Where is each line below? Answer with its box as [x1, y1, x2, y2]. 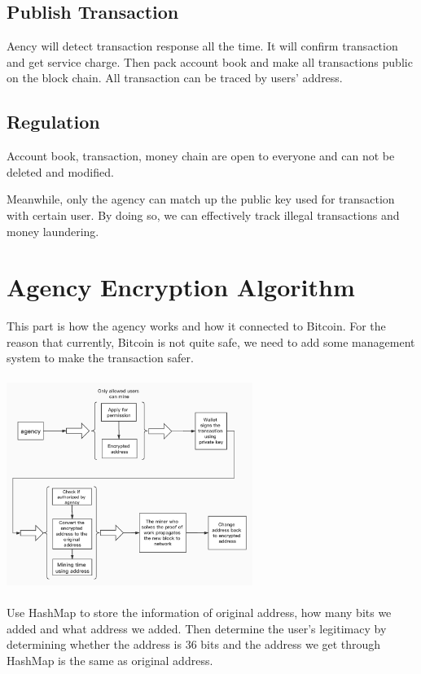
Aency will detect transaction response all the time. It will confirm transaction [7, 37, 398, 55]
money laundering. [7, 222, 99, 239]
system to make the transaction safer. [7, 349, 194, 366]
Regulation [7, 109, 100, 134]
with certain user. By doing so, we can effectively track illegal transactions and [7, 206, 400, 223]
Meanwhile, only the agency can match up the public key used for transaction [7, 190, 395, 208]
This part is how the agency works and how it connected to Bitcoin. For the [7, 317, 386, 335]
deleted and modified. [7, 163, 114, 180]
